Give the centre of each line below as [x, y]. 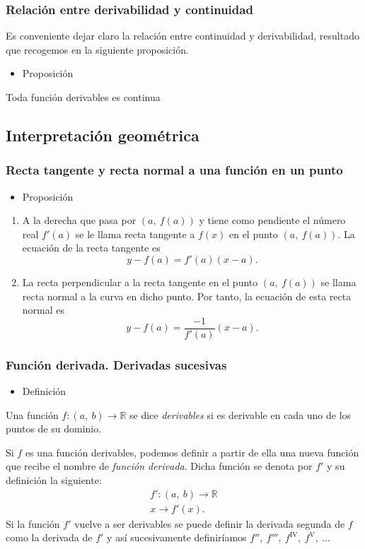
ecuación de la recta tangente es [91, 248]
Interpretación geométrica [103, 135]
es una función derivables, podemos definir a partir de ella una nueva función [192, 452]
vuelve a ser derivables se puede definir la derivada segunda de [210, 523]
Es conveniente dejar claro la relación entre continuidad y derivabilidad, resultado [182, 36]
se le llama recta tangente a [135, 234]
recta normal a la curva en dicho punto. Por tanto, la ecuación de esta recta [187, 296]
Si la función [33, 523]
